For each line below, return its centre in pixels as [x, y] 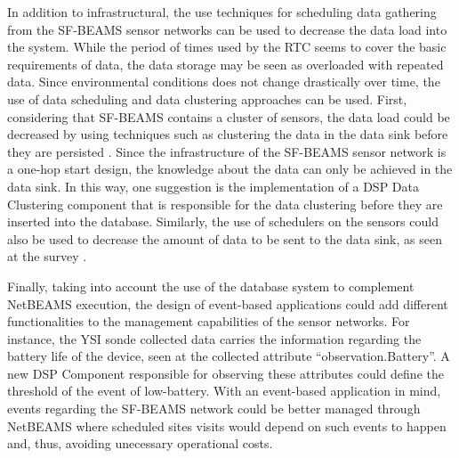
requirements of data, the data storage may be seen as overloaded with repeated [225, 64]
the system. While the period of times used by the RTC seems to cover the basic [227, 47]
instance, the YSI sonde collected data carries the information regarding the [214, 338]
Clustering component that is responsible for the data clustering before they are [225, 204]
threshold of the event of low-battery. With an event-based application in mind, [224, 391]
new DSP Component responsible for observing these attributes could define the [225, 373]
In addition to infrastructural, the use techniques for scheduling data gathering [222, 12]
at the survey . [47, 256]
